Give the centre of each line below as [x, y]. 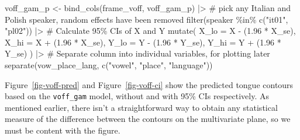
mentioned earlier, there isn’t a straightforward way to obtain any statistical [141, 107]
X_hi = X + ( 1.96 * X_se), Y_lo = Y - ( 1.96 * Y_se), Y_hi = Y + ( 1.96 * [143, 42]
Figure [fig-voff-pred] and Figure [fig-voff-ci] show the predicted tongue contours [149, 84]
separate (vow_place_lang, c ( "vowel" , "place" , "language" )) [109, 64]
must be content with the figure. [63, 130]
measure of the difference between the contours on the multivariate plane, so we [148, 119]
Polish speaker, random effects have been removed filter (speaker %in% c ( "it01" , [146, 19]
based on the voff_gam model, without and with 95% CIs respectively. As [137, 96]
